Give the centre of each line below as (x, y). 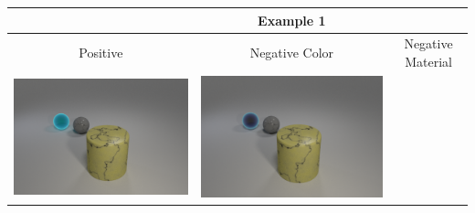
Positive (101, 53)
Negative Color (292, 53)
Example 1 (292, 20)
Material (428, 61)
